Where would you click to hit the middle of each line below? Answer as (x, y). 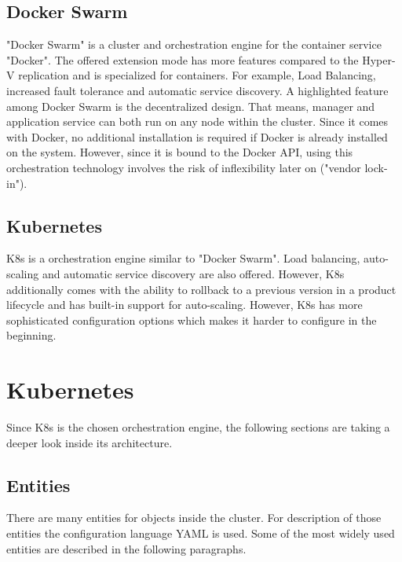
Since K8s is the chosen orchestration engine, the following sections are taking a (198, 427)
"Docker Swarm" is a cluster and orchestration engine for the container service (194, 44)
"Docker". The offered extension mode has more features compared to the (183, 59)
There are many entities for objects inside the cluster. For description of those (194, 518)
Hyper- (379, 59)
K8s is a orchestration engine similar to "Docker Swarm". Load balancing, (183, 258)
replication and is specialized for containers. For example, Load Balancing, (197, 75)
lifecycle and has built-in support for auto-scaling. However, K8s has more (185, 305)
